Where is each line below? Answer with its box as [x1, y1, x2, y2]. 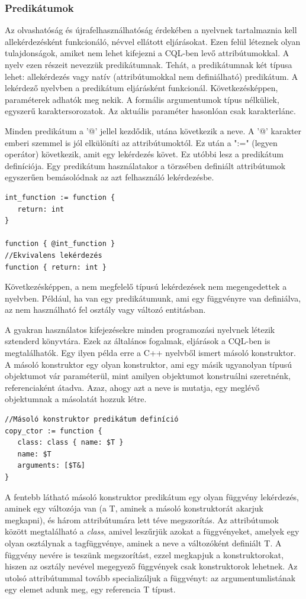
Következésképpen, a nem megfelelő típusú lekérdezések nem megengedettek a [5, 280, 287, 293]
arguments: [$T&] [17, 461, 86, 470]
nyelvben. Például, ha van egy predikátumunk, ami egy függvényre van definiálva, [5, 292, 301, 304]
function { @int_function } [5, 239, 115, 248]
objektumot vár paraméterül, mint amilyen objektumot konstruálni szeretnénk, [5, 370, 291, 382]
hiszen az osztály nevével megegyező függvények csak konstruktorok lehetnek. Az [5, 560, 298, 572]
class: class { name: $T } [17, 438, 124, 447]
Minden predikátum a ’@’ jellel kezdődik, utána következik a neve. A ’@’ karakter [5, 124, 302, 137]
